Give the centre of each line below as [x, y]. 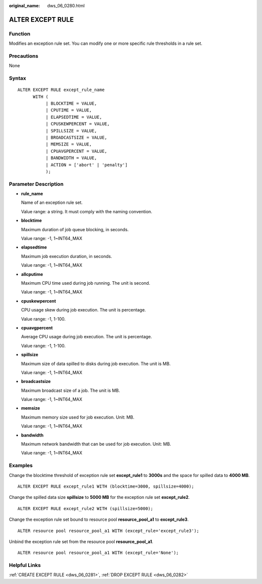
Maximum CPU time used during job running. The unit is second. [86, 283]
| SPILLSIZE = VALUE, [71, 131]
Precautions [24, 56]
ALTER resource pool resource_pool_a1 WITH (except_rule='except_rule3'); [108, 531]
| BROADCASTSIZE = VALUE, [76, 137]
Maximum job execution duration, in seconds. [67, 256]
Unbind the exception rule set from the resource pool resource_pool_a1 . [81, 541]
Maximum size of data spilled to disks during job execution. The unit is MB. [96, 364]
